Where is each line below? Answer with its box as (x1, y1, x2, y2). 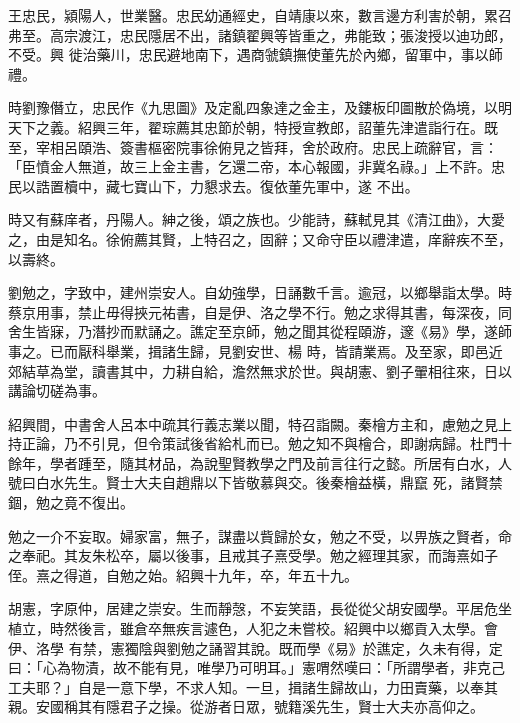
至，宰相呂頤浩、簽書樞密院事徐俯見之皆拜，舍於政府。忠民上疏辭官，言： (8, 136, 498, 157)
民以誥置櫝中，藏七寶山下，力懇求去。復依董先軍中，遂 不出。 (8, 175, 419, 196)
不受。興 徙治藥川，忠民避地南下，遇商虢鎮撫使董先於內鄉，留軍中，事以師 (8, 44, 503, 65)
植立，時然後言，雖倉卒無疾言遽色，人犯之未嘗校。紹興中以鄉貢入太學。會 (8, 618, 498, 639)
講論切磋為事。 (8, 380, 106, 401)
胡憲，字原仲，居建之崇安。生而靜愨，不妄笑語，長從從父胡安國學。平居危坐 (8, 598, 512, 619)
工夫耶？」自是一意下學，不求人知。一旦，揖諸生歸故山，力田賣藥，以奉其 (8, 676, 498, 697)
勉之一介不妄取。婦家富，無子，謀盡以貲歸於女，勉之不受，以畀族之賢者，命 (8, 525, 512, 546)
